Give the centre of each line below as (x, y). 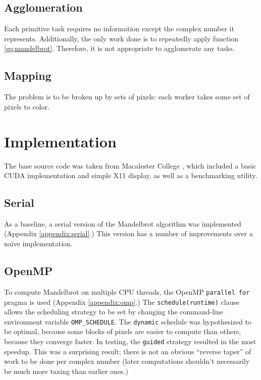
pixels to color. (27, 106)
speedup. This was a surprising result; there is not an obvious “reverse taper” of (128, 351)
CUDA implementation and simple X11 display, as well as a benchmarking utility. (131, 175)
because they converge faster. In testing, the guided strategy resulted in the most (130, 341)
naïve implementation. (38, 243)
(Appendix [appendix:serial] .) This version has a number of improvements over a (128, 233)
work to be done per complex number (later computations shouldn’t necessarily (127, 361)
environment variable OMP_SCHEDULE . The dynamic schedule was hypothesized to (128, 321)
